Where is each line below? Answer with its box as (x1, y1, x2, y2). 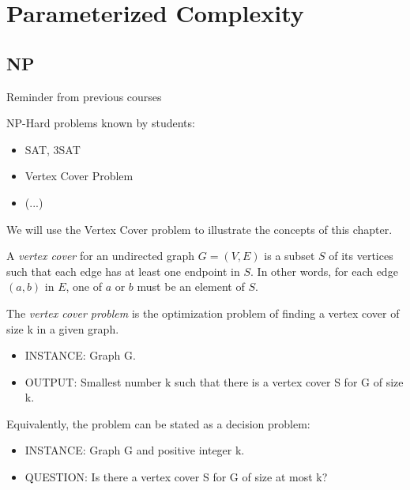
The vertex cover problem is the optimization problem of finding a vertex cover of (6, 304, 400, 321)
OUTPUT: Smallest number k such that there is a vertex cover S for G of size (24, 373, 404, 390)
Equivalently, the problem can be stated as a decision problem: (6, 415, 310, 432)
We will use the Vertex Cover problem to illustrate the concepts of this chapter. (6, 220, 393, 237)
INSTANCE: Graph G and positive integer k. (24, 442, 245, 458)
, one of (66, 278, 102, 295)
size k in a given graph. (6, 320, 119, 337)
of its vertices (329, 247, 393, 264)
